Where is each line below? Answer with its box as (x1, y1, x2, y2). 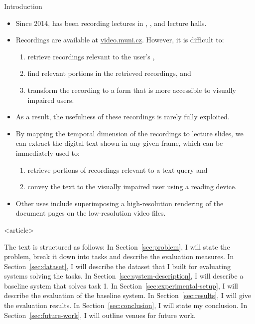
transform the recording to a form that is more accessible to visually (27, 84, 236, 95)
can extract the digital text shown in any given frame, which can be (15, 138, 223, 148)
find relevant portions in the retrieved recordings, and (27, 68, 191, 78)
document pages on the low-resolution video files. (15, 208, 166, 218)
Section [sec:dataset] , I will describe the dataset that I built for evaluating (4, 261, 231, 271)
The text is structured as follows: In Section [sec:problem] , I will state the (4, 241, 230, 252)
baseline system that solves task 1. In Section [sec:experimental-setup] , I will (4, 280, 239, 291)
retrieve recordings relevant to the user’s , (27, 51, 155, 61)
